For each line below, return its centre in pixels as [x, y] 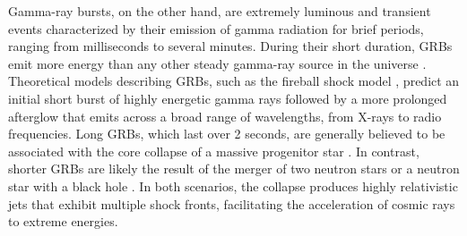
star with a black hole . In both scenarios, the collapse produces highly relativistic [233, 185]
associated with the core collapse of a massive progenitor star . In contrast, [214, 151]
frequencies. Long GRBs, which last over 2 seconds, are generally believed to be [227, 134]
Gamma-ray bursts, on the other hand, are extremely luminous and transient [220, 11]
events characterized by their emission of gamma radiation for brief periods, [216, 28]
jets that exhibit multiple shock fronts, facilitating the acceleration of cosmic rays [232, 203]
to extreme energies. [63, 221]
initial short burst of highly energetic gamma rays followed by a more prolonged [228, 98]
